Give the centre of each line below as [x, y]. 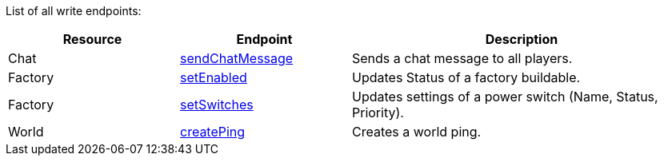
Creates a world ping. [417, 132]
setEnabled [214, 77]
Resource [92, 39]
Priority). [378, 113]
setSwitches [217, 105]
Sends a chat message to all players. [462, 58]
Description [522, 39]
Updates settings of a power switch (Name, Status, [505, 97]
